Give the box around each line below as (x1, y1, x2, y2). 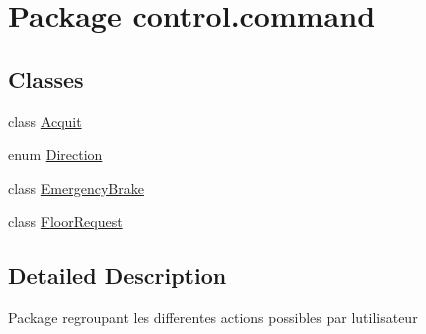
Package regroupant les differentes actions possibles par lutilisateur (8, 307, 418, 328)
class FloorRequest (8, 211, 123, 232)
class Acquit (8, 110, 82, 131)
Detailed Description (8, 260, 227, 291)
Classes (8, 63, 84, 94)
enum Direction (8, 144, 103, 165)
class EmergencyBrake (8, 177, 144, 198)
